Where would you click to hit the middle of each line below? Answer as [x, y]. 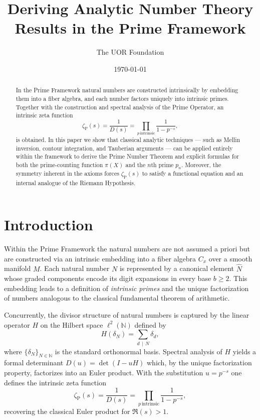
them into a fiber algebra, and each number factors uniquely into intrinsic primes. [122, 98]
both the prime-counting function [59, 164]
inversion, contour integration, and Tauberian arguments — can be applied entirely [124, 148]
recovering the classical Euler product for [67, 411]
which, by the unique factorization [199, 363]
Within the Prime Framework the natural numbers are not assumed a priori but [127, 249]
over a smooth [230, 258]
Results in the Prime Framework [130, 28]
